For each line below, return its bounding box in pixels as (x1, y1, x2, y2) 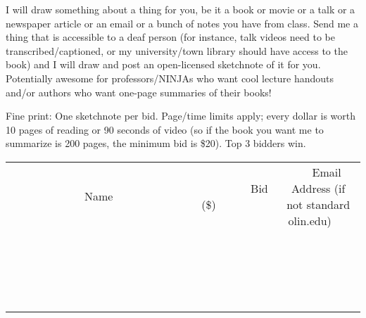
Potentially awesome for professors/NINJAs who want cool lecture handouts (6, 70, 334, 85)
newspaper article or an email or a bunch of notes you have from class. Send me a (6, 15, 358, 30)
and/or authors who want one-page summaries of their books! (6, 84, 272, 99)
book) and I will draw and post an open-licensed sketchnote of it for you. (6, 57, 321, 72)
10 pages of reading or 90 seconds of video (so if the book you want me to (6, 122, 324, 136)
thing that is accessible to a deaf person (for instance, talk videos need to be (6, 30, 335, 44)
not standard (286, 196, 351, 212)
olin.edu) (288, 212, 332, 229)
